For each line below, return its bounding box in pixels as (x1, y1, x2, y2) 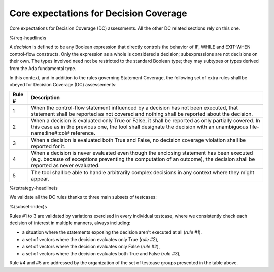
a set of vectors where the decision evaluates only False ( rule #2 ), (22, 244, 160, 250)
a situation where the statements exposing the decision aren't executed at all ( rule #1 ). (22, 229, 202, 235)
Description (31, 94, 60, 101)
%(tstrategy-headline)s (9, 185, 58, 191)
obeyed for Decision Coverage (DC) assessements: (9, 82, 117, 88)
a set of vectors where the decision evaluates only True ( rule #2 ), (22, 236, 159, 243)
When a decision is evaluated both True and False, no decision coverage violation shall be (31, 136, 246, 143)
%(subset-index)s (9, 203, 47, 210)
